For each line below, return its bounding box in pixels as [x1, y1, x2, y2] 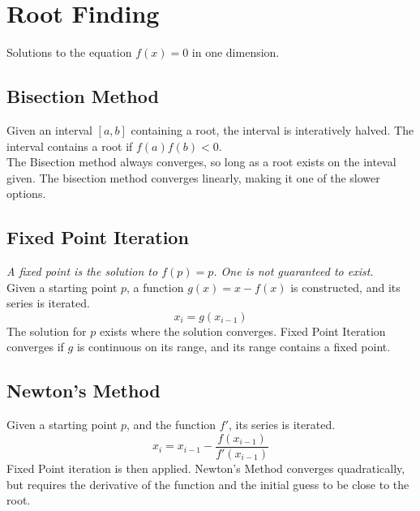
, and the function [126, 416, 216, 433]
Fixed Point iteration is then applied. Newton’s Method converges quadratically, [6, 459, 405, 476]
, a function [126, 278, 184, 295]
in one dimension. [191, 44, 280, 61]
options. [6, 185, 46, 202]
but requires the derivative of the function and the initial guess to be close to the [6, 475, 409, 492]
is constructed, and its [290, 278, 401, 295]
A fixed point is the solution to [6, 263, 158, 280]
